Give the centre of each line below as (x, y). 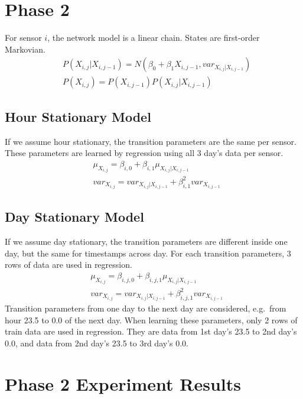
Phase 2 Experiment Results (123, 383)
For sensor (23, 38)
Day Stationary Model (74, 217)
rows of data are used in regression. (69, 265)
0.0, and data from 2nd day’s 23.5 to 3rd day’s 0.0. (97, 343)
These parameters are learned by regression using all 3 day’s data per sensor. (144, 153)
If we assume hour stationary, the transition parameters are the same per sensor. (151, 141)
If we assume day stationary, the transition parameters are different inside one (146, 241)
